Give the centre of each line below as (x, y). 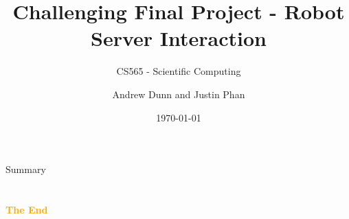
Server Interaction (179, 38)
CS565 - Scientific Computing (179, 71)
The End (27, 209)
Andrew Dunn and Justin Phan (179, 94)
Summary (26, 169)
